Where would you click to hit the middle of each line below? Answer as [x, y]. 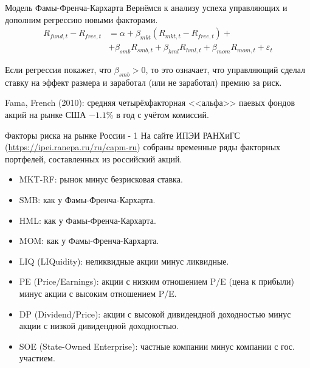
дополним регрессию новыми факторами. [81, 19]
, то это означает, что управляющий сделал [226, 70]
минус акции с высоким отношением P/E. [98, 293]
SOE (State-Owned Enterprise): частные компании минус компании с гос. [157, 346]
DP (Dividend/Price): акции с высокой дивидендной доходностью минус [155, 314]
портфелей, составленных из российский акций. [94, 158]
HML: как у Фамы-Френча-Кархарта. [88, 220]
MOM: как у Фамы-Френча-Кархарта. [89, 241]
